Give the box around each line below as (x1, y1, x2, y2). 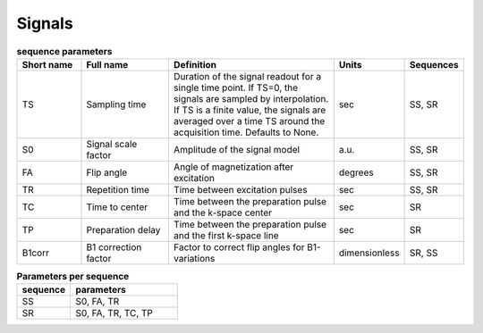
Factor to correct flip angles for (173, 241, 305, 254)
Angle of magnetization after (173, 161, 294, 173)
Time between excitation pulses (173, 183, 308, 196)
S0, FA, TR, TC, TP (75, 307, 154, 320)
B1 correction (86, 241, 142, 254)
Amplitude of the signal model (173, 143, 300, 155)
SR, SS (409, 246, 438, 259)
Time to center (86, 201, 148, 213)
